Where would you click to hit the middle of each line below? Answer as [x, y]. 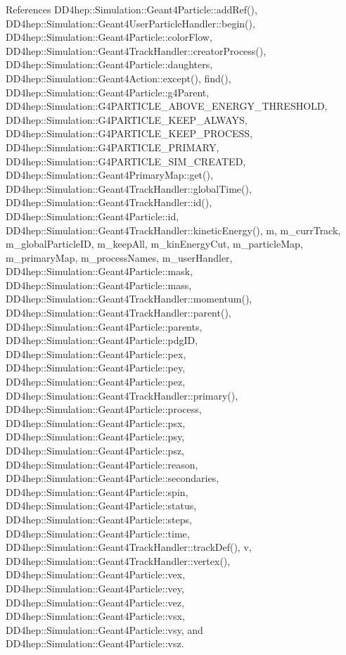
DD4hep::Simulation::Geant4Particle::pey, [96, 368]
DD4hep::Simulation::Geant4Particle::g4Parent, [108, 92]
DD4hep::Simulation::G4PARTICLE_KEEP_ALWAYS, [127, 119]
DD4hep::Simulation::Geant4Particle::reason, [102, 464]
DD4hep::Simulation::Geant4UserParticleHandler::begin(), [130, 23]
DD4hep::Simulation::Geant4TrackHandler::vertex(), [118, 560]
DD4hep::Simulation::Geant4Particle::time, [98, 533]
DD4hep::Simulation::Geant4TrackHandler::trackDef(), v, [129, 547]
